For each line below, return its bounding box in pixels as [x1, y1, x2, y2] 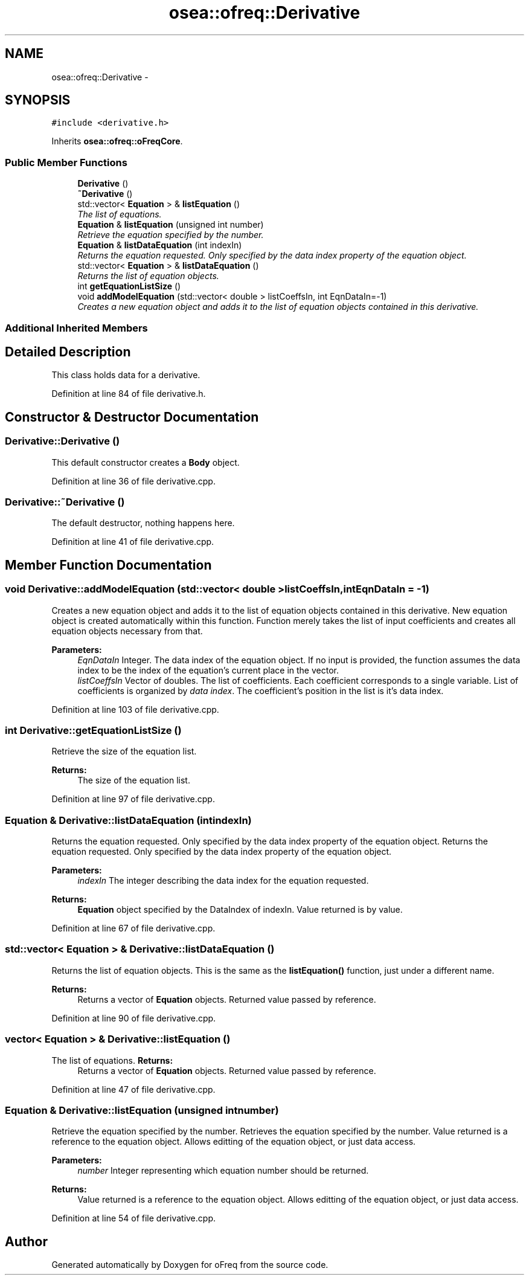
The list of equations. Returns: [51, 1055, 173, 1066]
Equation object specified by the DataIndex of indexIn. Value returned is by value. [77, 904, 403, 915]
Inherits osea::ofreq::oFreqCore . [51, 136, 183, 147]
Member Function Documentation [5, 557, 212, 573]
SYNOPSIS [5, 92, 71, 108]
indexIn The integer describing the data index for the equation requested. [77, 875, 369, 886]
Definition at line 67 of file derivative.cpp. [51, 923, 216, 934]
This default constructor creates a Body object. [51, 457, 240, 468]
